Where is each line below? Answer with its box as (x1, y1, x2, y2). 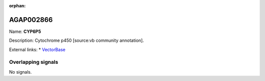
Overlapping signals (9, 59, 58, 66)
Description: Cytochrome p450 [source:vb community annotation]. (9, 37, 144, 44)
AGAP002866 (9, 15, 53, 24)
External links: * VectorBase (9, 47, 66, 53)
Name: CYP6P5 (9, 28, 41, 34)
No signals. (9, 69, 32, 75)
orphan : (9, 3, 26, 8)
